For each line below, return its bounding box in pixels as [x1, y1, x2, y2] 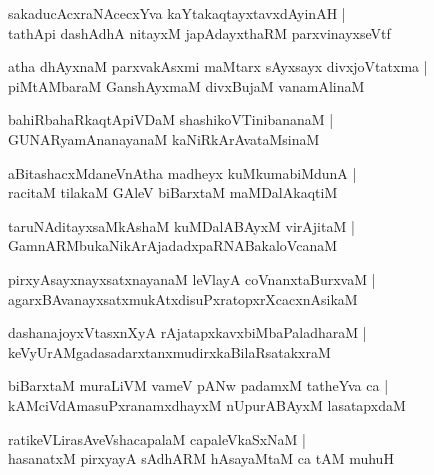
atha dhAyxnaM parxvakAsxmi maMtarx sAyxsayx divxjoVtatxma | [8, 56, 428, 77]
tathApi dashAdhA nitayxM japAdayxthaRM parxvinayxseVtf [8, 22, 391, 43]
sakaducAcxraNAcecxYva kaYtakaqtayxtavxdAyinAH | [8, 3, 346, 23]
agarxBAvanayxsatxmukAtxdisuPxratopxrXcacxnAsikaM [8, 288, 358, 309]
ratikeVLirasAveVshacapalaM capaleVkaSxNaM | [8, 428, 306, 449]
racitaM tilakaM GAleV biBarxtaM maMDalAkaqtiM [8, 182, 338, 203]
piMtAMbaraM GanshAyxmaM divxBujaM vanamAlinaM [8, 75, 365, 96]
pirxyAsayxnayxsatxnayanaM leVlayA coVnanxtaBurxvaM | [8, 268, 376, 289]
